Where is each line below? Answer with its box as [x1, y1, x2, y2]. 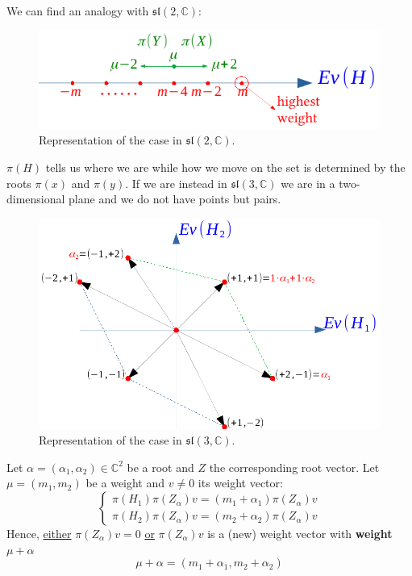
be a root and [127, 458, 194, 475]
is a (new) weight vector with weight [207, 524, 393, 541]
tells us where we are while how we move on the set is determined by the [45, 158, 406, 175]
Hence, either [6, 524, 72, 541]
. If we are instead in [125, 174, 227, 191]
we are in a [281, 174, 335, 191]
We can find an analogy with [6, 2, 149, 19]
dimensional [6, 190, 65, 207]
